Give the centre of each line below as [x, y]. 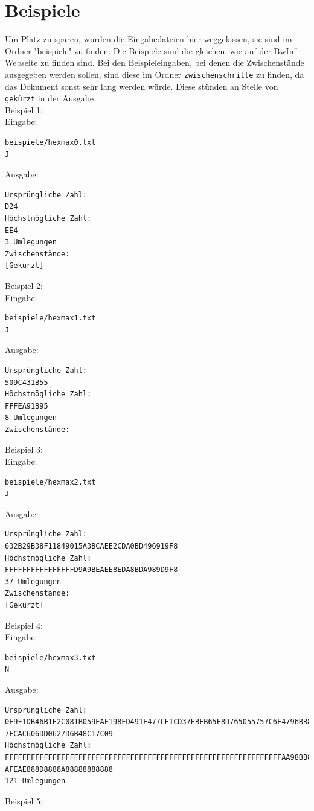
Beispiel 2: [24, 285]
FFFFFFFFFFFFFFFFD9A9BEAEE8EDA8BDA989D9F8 [91, 570]
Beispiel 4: [24, 625]
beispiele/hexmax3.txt [50, 657]
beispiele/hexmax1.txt [50, 318]
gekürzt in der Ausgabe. [50, 98]
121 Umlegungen [35, 781]
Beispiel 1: [24, 110]
